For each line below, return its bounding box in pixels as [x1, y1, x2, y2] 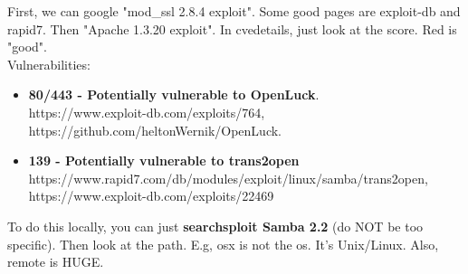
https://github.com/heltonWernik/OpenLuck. [28, 120, 282, 139]
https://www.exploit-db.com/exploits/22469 [28, 186, 274, 205]
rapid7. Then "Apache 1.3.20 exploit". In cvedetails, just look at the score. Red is [7, 19, 457, 38]
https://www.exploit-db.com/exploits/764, [28, 102, 265, 121]
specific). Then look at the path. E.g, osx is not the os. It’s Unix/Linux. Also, [7, 234, 439, 253]
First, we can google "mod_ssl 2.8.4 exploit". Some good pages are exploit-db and [7, 2, 461, 20]
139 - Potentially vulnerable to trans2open [28, 151, 300, 170]
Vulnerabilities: [7, 54, 91, 73]
